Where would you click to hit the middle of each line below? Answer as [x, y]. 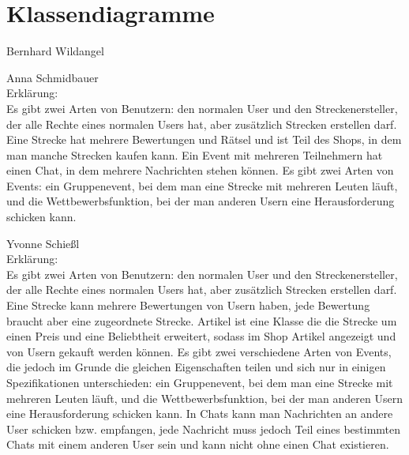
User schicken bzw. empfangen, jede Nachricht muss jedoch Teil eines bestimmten [204, 429]
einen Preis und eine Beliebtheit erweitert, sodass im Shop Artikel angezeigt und [201, 336]
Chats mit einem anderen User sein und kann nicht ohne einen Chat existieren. [198, 444]
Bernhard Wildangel [55, 51]
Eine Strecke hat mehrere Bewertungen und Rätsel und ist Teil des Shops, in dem [204, 139]
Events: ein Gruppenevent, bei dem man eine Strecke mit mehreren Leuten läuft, [202, 185]
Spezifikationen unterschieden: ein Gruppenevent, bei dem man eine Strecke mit [200, 382]
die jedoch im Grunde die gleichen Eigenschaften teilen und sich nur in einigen [196, 367]
